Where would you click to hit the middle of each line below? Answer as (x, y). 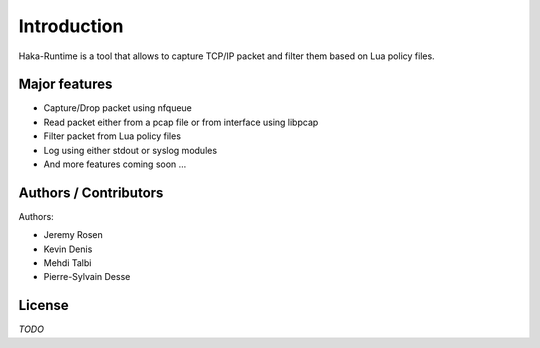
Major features (65, 84)
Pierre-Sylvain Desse (87, 277)
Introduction (71, 26)
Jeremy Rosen (73, 235)
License (43, 305)
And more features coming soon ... (115, 164)
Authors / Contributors (91, 192)
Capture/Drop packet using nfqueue (117, 108)
